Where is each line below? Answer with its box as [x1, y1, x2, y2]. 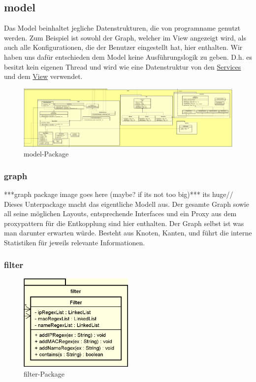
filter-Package [24, 368, 65, 379]
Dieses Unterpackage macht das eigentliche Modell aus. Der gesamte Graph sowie [4, 198, 249, 209]
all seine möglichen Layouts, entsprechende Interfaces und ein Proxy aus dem [4, 208, 237, 219]
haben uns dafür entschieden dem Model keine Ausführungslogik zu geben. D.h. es [4, 51, 252, 62]
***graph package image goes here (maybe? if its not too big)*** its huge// [4, 189, 233, 199]
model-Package [24, 149, 69, 159]
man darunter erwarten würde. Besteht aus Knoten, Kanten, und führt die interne [4, 228, 252, 238]
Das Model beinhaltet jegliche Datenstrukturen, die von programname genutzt [4, 23, 241, 33]
